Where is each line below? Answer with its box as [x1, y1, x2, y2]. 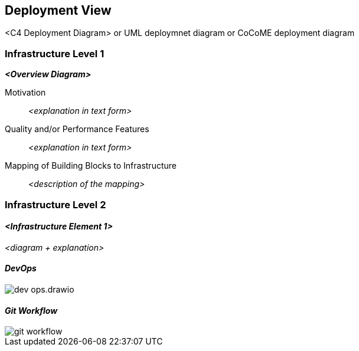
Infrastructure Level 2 [5, 198, 106, 211]
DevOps [5, 263, 37, 274]
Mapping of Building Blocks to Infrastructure [5, 160, 177, 171]
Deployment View [5, 3, 112, 18]
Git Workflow [5, 305, 58, 316]
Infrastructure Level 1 [5, 47, 105, 60]
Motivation [5, 87, 46, 98]
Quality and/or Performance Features [5, 124, 149, 135]
